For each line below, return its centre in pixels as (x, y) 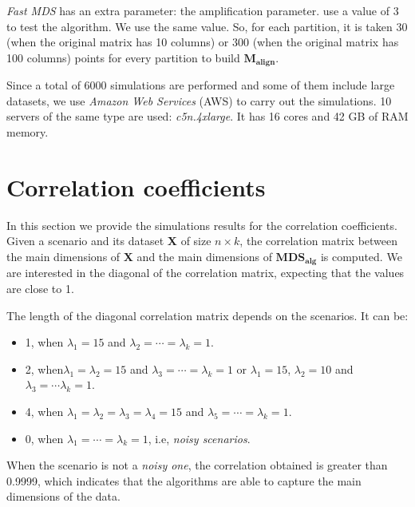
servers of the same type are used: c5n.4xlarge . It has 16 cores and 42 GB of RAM (207, 116)
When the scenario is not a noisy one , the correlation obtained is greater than (197, 465)
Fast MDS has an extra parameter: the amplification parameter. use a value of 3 (203, 10)
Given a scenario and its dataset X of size (109, 241)
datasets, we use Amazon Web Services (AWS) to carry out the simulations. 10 (199, 100)
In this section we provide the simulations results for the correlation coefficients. (202, 225)
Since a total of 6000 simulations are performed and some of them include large (201, 85)
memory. (28, 132)
